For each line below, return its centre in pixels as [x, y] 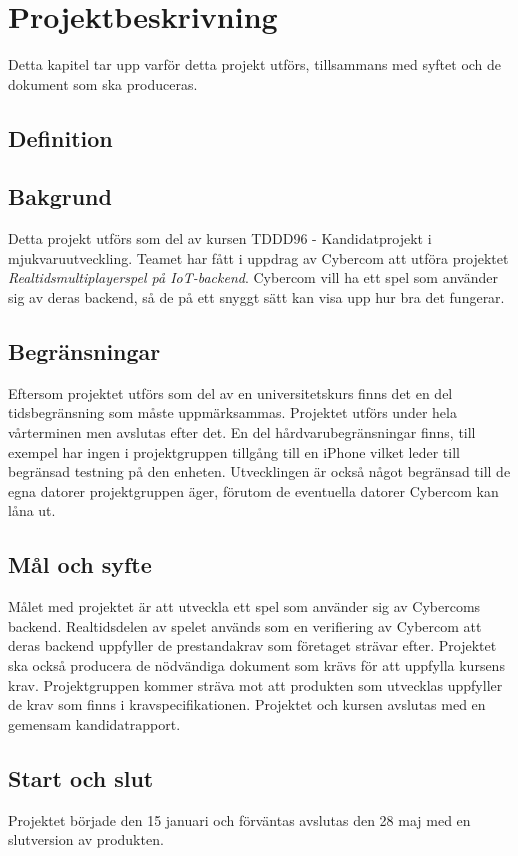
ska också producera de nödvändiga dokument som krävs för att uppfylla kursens [256, 665]
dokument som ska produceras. [103, 83]
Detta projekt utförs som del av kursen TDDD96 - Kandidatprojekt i [220, 238]
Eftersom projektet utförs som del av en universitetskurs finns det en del [230, 392]
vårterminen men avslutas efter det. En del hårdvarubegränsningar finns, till [242, 432]
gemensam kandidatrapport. [94, 723]
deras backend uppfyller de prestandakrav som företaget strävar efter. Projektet [252, 645]
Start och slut [81, 777]
